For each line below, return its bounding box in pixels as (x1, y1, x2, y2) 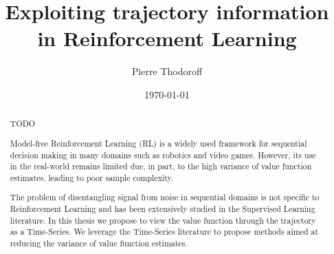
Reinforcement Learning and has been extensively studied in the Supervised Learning (10, 203, 315, 215)
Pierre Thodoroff (131, 64, 203, 78)
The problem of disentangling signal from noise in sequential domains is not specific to (10, 191, 320, 203)
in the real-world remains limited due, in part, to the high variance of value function (10, 160, 312, 172)
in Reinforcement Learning (37, 24, 297, 52)
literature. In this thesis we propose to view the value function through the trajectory (10, 214, 316, 226)
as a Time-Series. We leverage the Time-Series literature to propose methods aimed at (10, 226, 319, 237)
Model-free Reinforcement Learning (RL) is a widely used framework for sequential (10, 137, 307, 149)
